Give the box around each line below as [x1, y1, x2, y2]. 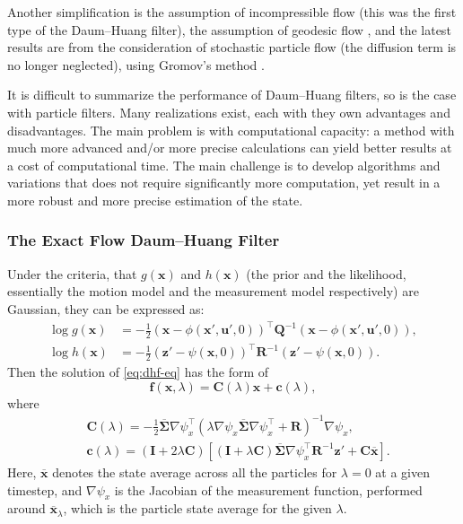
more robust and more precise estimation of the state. [7, 190, 303, 209]
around [7, 499, 46, 518]
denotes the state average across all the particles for [52, 463, 337, 481]
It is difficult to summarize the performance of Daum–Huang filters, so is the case [7, 85, 457, 104]
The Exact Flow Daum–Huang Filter [7, 229, 280, 251]
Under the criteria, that [7, 264, 137, 283]
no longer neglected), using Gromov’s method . [7, 55, 265, 74]
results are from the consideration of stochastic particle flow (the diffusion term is [7, 38, 457, 57]
